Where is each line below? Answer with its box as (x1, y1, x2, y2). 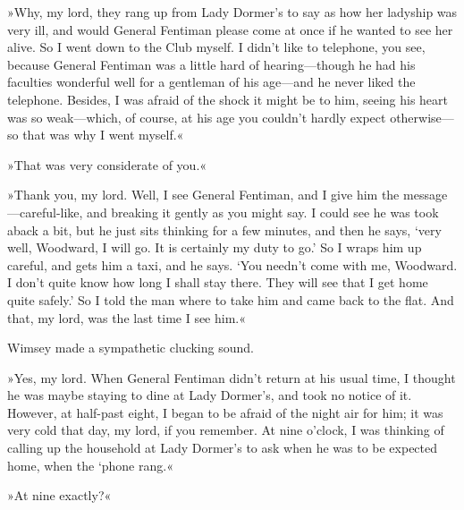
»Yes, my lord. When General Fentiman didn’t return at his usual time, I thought (7, 368, 456, 387)
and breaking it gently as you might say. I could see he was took (87, 202, 439, 221)
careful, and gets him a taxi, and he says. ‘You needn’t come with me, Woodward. (7, 255, 458, 274)
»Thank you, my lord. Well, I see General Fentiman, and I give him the (7, 185, 400, 204)
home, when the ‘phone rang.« (7, 455, 173, 474)
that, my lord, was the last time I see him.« (7, 308, 247, 327)
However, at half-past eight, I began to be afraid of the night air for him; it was (7, 403, 443, 421)
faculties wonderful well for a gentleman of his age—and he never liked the (7, 72, 416, 91)
